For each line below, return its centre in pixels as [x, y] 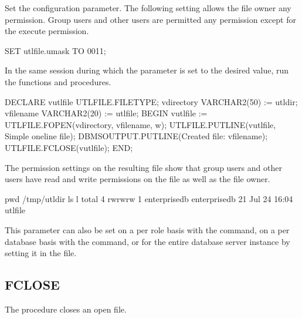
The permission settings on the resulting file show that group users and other [143, 167]
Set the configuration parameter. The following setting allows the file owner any [148, 8]
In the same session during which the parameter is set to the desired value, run [147, 70]
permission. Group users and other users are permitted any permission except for [150, 19]
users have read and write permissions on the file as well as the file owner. [138, 179]
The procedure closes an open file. [66, 309]
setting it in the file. [41, 253]
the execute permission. [47, 31]
